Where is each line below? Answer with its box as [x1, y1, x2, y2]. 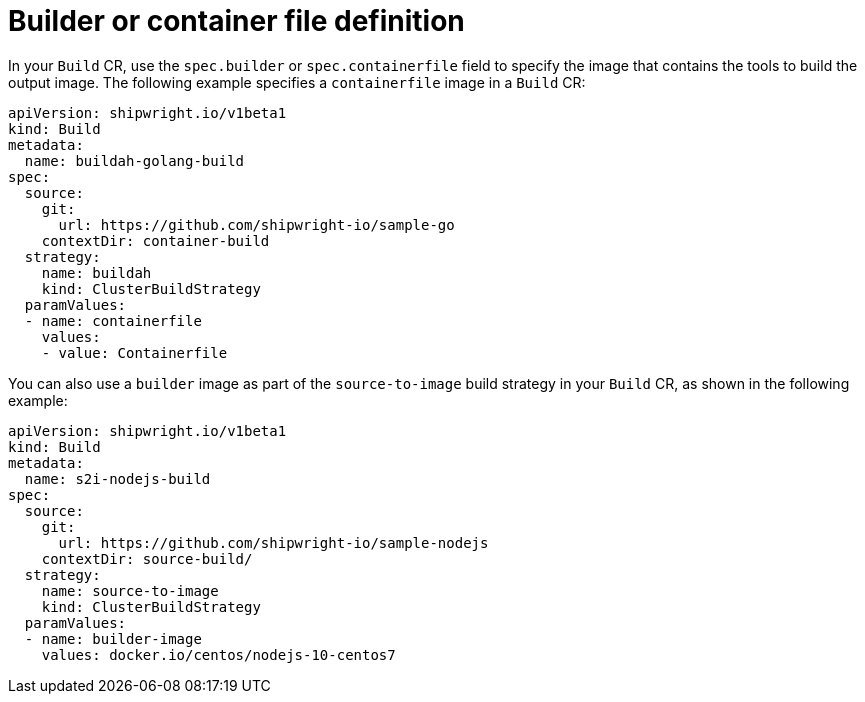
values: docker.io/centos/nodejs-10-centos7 [41, 646, 396, 663]
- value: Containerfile [41, 344, 228, 361]
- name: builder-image [24, 630, 202, 647]
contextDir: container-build [41, 232, 270, 249]
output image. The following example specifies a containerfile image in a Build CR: [8, 73, 586, 91]
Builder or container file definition [8, 4, 465, 38]
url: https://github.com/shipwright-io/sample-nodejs [58, 534, 489, 551]
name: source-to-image [41, 582, 219, 599]
